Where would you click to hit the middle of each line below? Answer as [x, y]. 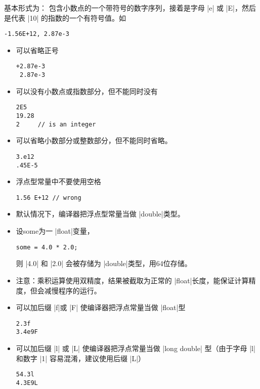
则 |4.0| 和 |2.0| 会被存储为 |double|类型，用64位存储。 [104, 263]
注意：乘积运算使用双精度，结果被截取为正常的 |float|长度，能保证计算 [132, 280]
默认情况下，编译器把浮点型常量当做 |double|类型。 [100, 214]
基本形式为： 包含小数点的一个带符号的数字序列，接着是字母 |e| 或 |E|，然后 [130, 8]
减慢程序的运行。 [73, 290]
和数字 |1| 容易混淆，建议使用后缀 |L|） [81, 358]
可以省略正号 [37, 50]
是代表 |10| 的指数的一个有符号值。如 [65, 17]
